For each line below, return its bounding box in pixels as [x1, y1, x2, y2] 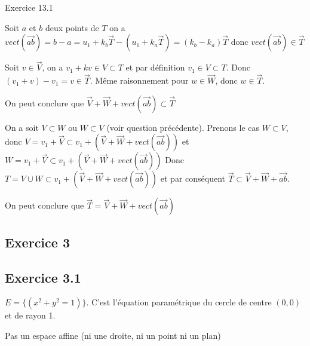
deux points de [45, 21, 99, 33]
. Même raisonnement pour [90, 74, 189, 87]
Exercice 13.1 [5, 1, 53, 13]
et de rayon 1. [5, 309, 56, 321]
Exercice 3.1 [5, 268, 81, 286]
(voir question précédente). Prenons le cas [106, 121, 260, 133]
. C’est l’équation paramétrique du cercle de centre [86, 296, 272, 308]
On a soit [5, 121, 39, 133]
